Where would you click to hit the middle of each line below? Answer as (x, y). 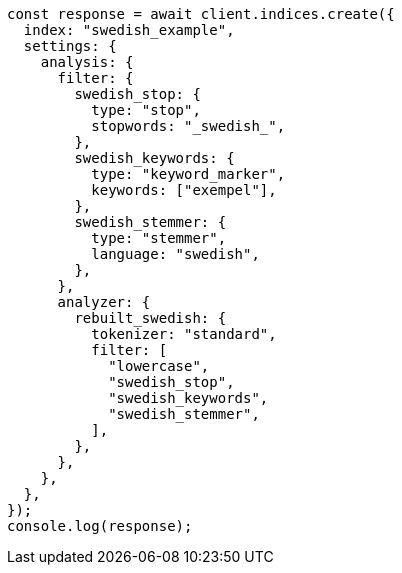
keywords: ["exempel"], (184, 190)
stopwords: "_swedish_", (188, 126)
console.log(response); (100, 526)
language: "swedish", (175, 254)
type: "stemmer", (159, 238)
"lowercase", (159, 366)
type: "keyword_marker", (188, 174)
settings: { (70, 46)
